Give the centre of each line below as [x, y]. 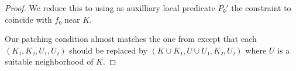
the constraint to [261, 8]
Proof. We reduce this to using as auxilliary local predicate [110, 8]
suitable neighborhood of [49, 61]
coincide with [28, 19]
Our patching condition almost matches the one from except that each [131, 39]
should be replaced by [108, 50]
